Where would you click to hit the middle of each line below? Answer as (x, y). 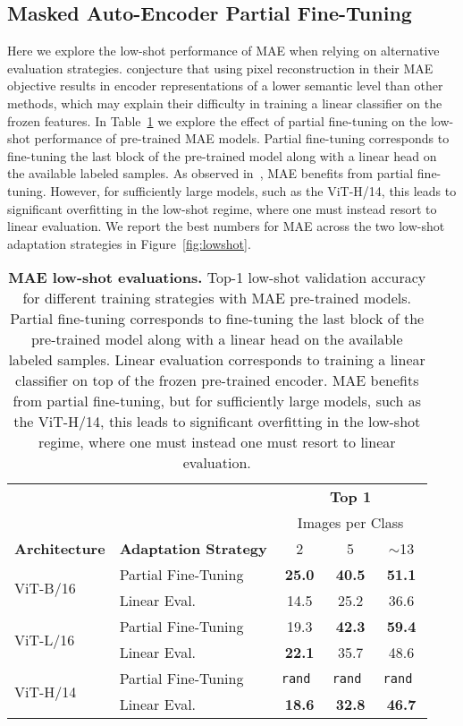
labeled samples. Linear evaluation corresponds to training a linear (217, 360)
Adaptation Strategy (193, 549)
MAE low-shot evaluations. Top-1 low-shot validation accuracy (217, 278)
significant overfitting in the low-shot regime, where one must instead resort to (222, 208)
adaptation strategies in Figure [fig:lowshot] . (129, 243)
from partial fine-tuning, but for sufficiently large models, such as (217, 401)
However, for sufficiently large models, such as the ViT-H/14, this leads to (253, 190)
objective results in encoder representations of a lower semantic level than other (225, 85)
